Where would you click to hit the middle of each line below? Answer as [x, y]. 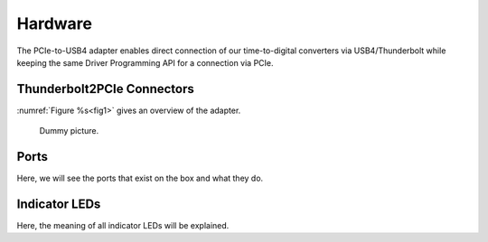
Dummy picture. [69, 131]
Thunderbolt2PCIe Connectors [105, 89]
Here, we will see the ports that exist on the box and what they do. [140, 178]
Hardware [54, 23]
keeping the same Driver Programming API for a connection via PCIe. [145, 62]
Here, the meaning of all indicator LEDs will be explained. [123, 226]
